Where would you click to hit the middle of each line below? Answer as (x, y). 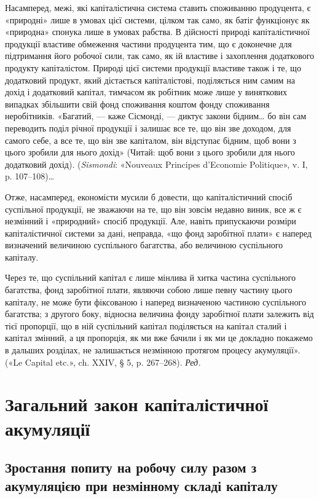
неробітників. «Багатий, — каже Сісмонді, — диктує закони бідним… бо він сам (156, 116)
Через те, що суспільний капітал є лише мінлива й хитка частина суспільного (151, 277)
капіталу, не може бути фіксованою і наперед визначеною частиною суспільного (156, 301)
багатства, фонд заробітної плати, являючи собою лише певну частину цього (149, 290)
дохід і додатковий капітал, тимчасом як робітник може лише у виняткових (146, 92)
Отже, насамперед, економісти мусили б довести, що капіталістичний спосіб (149, 196)
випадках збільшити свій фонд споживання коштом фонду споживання (137, 104)
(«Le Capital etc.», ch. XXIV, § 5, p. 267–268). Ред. (103, 362)
